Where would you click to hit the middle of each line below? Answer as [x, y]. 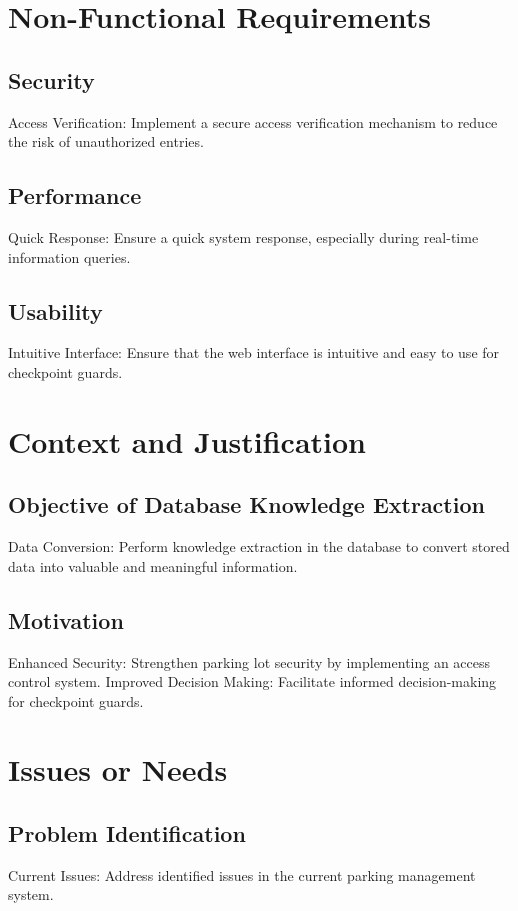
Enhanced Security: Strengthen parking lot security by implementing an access [249, 661]
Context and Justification [187, 440]
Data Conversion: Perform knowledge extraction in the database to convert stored [259, 546]
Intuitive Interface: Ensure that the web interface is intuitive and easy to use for [254, 352]
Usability [55, 310]
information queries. [69, 256]
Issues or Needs [118, 769]
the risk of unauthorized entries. [106, 141]
